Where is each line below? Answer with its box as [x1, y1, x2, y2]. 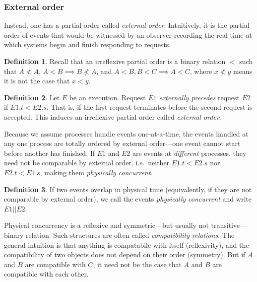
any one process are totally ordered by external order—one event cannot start [4, 138, 241, 148]
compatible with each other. [4, 269, 89, 279]
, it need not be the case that [93, 259, 182, 269]
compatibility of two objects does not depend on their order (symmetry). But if [4, 249, 246, 260]
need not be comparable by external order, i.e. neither [4, 157, 170, 168]
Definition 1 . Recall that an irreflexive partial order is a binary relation [4, 56, 226, 66]
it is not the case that [4, 75, 70, 86]
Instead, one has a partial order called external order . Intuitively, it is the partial [4, 20, 250, 30]
